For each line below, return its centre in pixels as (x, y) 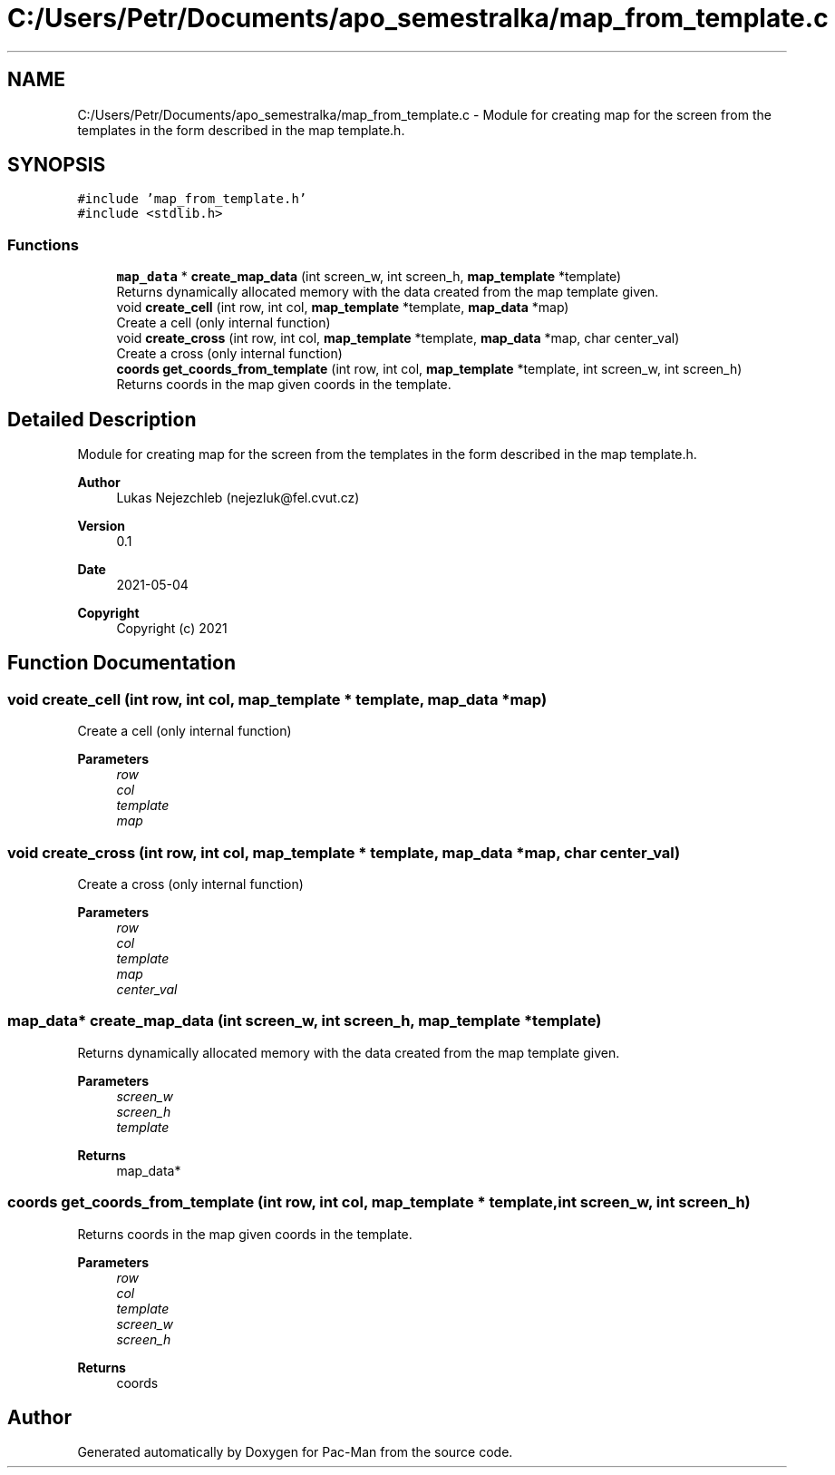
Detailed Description (102, 419)
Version (101, 526)
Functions (43, 244)
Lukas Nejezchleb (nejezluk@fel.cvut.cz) (238, 498)
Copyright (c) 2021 (172, 629)
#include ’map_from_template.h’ (192, 199)
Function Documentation (121, 663)
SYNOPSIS (57, 165)
